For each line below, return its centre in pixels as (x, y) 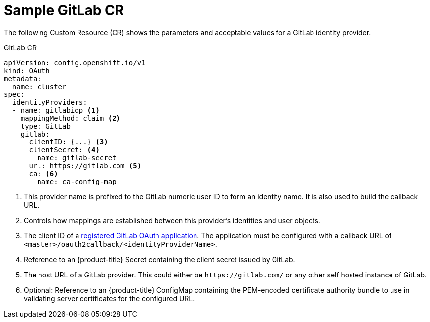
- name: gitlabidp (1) (56, 110)
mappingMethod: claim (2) (71, 118)
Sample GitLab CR (64, 10)
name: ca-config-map (77, 181)
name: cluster (39, 86)
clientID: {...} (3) (68, 142)
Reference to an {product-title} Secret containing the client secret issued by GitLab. (159, 259)
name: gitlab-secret (77, 158)
